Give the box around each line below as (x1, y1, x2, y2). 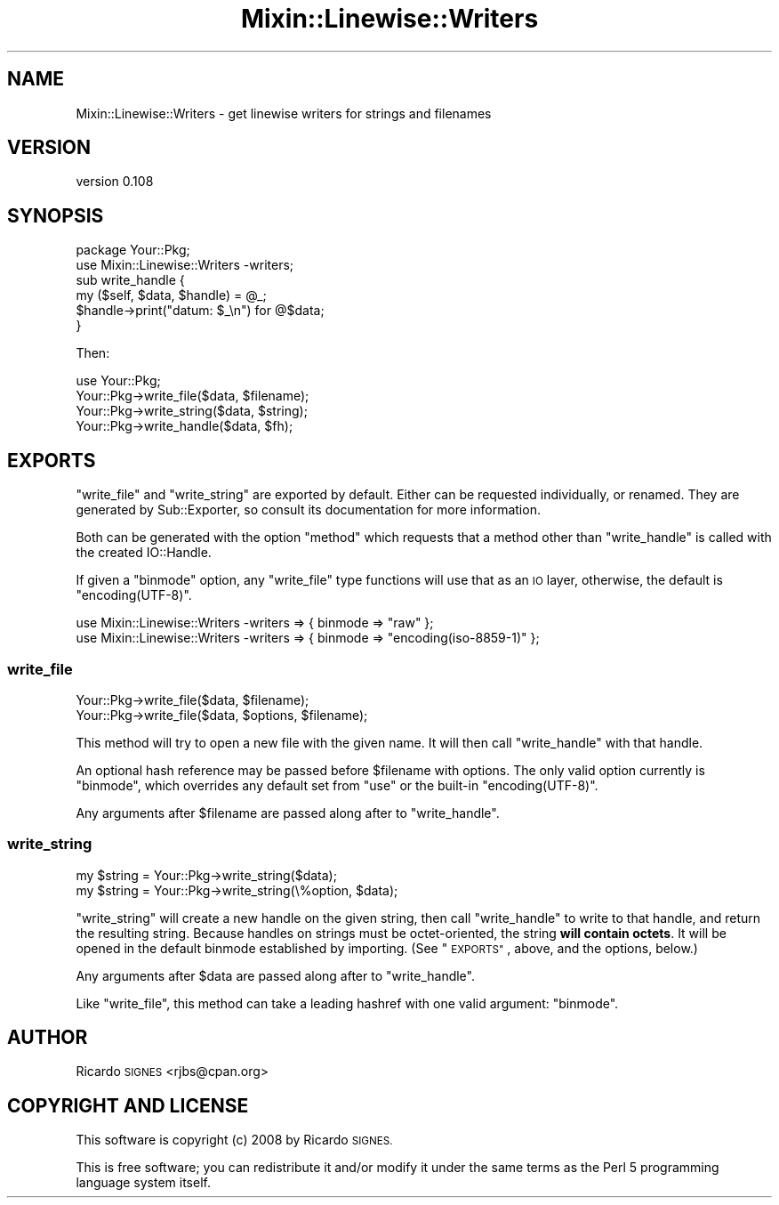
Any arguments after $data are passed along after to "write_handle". (76, 967, 475, 983)
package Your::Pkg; (76, 242, 190, 258)
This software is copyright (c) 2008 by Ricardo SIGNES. (76, 1132, 393, 1148)
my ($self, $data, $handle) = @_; (76, 287, 267, 303)
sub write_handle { (76, 272, 185, 288)
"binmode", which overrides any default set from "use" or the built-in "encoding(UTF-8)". (76, 777, 598, 793)
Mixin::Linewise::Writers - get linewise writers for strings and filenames (76, 105, 492, 121)
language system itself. (76, 1175, 211, 1191)
